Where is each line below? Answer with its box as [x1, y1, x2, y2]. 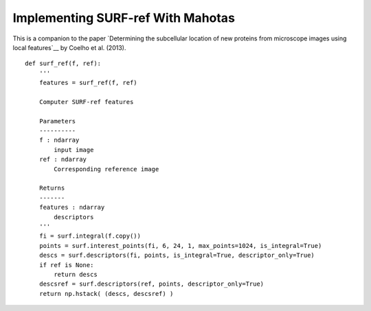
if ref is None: [38, 261, 94, 269]
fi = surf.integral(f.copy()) [38, 232, 141, 240]
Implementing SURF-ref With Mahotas [12, 10, 235, 25]
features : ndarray [38, 203, 105, 212]
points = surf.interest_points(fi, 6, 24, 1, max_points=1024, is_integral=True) [38, 242, 322, 249]
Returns [38, 184, 65, 192]
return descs [54, 271, 98, 278]
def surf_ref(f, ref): [25, 60, 102, 68]
